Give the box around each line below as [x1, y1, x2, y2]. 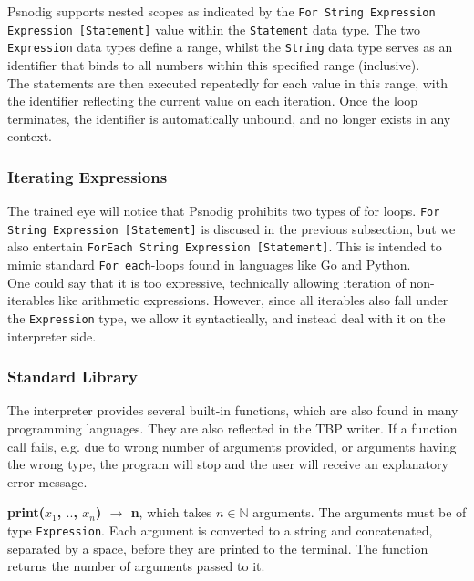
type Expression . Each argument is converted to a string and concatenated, [7, 521, 433, 539]
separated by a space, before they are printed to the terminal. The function [7, 538, 428, 557]
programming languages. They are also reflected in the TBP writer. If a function [7, 419, 458, 438]
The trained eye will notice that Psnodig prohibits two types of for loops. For [7, 201, 440, 220]
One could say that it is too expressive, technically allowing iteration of [7, 272, 406, 291]
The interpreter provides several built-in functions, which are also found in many [7, 401, 459, 420]
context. [7, 127, 52, 146]
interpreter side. [7, 326, 97, 345]
